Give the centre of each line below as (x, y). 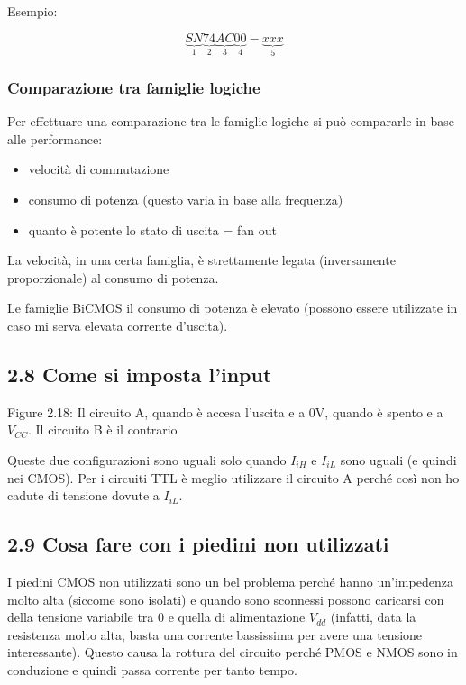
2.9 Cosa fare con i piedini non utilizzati (198, 544)
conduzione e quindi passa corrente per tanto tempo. (152, 669)
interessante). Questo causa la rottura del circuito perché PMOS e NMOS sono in (233, 652)
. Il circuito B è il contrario (102, 429)
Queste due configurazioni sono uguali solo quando (147, 459)
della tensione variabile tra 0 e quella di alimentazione (156, 617)
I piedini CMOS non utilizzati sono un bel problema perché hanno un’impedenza (230, 581)
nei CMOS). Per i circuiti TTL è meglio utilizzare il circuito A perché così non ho (233, 477)
